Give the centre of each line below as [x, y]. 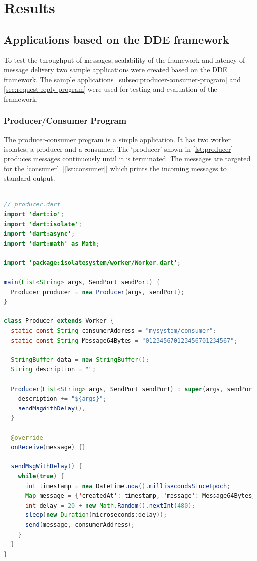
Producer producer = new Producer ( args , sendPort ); [98, 292]
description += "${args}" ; [62, 399]
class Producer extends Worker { [59, 321]
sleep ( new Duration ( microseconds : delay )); [96, 515]
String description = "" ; [54, 370]
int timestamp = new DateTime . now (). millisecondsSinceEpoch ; [128, 486]
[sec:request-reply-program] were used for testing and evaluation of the [111, 89]
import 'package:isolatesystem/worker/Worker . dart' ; [92, 263]
